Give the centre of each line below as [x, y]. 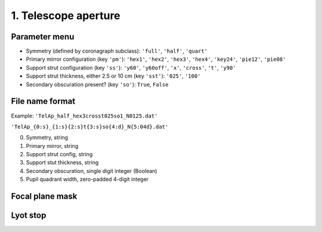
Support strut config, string [59, 154]
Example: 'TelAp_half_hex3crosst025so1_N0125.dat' [84, 116]
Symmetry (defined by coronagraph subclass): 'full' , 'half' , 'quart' [117, 51]
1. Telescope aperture [66, 16]
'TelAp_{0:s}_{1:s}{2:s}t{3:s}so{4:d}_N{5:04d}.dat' [90, 126]
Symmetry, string [47, 138]
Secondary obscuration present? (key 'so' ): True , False [97, 84]
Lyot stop [29, 216]
